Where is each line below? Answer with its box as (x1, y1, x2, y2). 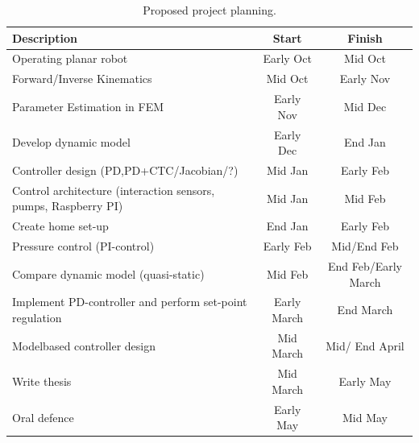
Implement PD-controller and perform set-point (12, 293, 247, 310)
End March (337, 301, 393, 318)
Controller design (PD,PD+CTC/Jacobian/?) (12, 162, 239, 178)
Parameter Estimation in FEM (12, 97, 164, 114)
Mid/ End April (326, 337, 404, 354)
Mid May (342, 408, 388, 425)
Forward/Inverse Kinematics (12, 70, 152, 87)
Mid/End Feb (331, 238, 399, 255)
